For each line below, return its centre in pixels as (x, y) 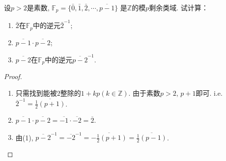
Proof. (13, 76)
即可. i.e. (209, 93)
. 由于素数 (144, 93)
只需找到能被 (36, 93)
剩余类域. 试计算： (179, 7)
